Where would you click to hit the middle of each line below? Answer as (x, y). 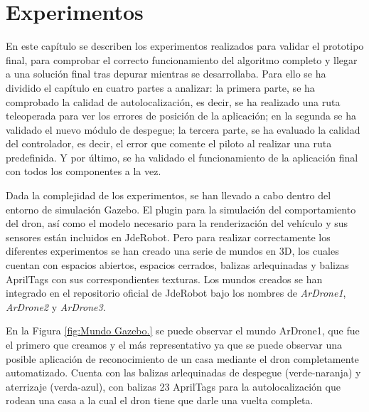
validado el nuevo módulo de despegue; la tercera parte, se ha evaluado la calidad (183, 129)
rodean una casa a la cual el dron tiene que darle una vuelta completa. (160, 400)
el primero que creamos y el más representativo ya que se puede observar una (174, 344)
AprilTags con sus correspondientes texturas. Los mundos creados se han (164, 279)
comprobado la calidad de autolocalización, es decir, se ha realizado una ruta (173, 101)
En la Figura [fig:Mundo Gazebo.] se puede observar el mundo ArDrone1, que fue (183, 331)
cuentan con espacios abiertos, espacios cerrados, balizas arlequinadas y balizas (177, 265)
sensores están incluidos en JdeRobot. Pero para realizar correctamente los (168, 237)
